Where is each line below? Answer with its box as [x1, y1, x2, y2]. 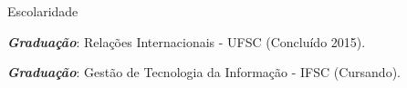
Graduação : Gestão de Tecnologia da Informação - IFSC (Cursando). [7, 63, 401, 82]
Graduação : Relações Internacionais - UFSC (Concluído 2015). [7, 32, 366, 51]
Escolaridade [7, 2, 78, 20]
